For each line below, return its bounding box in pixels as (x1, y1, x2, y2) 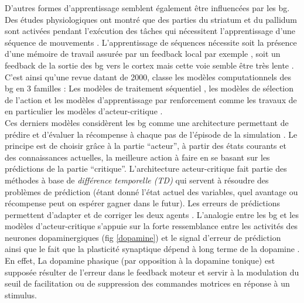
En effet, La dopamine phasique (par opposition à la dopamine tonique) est (5, 254, 275, 267)
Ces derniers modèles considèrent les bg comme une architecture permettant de (5, 116, 289, 128)
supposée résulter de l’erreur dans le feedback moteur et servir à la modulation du (5, 265, 299, 278)
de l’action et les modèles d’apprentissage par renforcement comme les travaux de (5, 93, 297, 105)
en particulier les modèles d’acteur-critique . (5, 105, 163, 117)
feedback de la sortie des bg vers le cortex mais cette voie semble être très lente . (5, 59, 294, 71)
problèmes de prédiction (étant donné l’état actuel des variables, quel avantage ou (5, 185, 298, 198)
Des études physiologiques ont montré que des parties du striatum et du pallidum (5, 13, 298, 25)
